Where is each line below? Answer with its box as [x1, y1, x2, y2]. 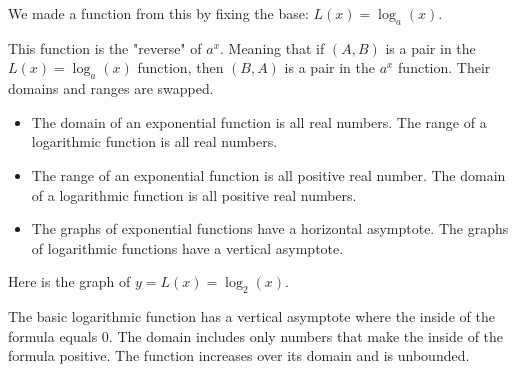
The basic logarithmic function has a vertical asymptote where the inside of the [8, 306, 495, 327]
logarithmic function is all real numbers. [31, 131, 278, 152]
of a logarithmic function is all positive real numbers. [31, 184, 357, 205]
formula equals [8, 325, 98, 346]
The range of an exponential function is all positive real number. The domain [31, 164, 506, 185]
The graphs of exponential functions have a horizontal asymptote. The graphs [31, 218, 509, 239]
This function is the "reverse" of [8, 37, 202, 58]
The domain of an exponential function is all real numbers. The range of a [31, 111, 487, 132]
